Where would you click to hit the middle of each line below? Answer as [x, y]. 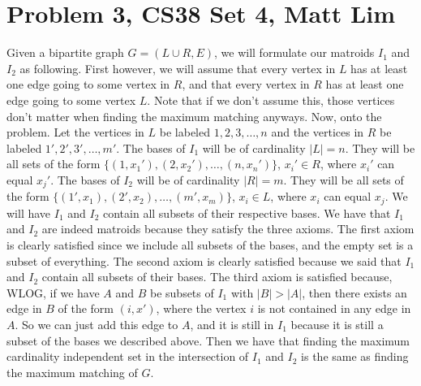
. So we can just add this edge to [97, 324]
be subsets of [182, 292]
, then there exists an [354, 292]
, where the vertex [201, 308]
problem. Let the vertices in [75, 132]
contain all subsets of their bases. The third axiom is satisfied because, [217, 277]
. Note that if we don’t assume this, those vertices [271, 100]
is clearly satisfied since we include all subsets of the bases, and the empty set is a [210, 244]
